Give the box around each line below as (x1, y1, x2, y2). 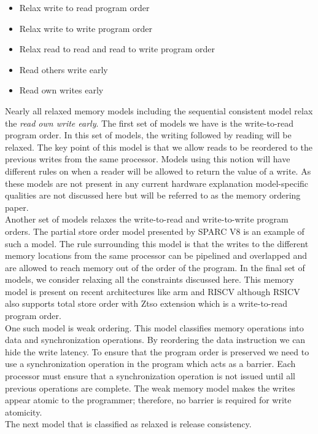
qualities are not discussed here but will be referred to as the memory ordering (5, 189, 301, 202)
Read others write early (19, 63, 108, 76)
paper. (5, 200, 29, 213)
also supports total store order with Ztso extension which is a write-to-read (5, 297, 288, 310)
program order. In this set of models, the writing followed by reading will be (5, 128, 292, 141)
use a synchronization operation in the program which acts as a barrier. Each (5, 357, 296, 370)
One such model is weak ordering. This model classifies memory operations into (5, 321, 304, 334)
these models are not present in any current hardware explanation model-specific (5, 176, 309, 189)
